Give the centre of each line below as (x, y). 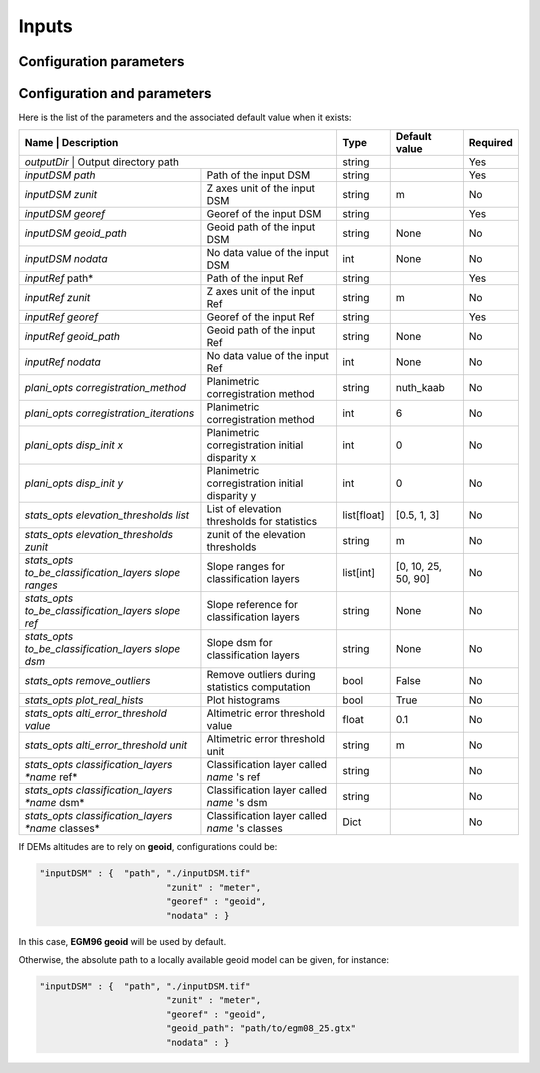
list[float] (363, 515)
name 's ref (233, 777)
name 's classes (245, 828)
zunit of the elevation (256, 535)
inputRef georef (61, 317)
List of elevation (244, 509)
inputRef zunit (57, 298)
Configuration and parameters (115, 93)
